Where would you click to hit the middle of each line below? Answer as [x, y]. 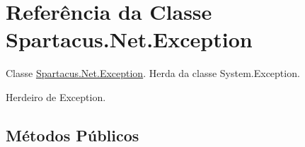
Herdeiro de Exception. [56, 96]
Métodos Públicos [73, 135]
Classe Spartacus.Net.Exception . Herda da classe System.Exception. [153, 73]
